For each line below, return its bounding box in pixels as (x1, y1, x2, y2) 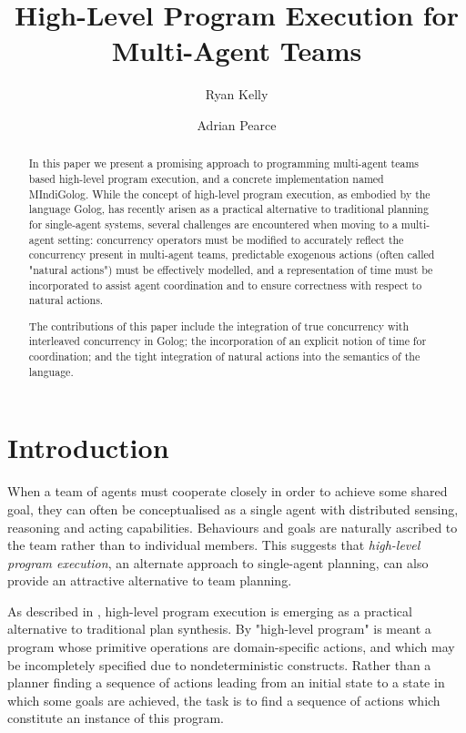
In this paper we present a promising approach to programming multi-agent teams (28, 156, 419, 171)
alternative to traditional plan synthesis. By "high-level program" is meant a (7, 619, 431, 638)
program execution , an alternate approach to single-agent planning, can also (7, 553, 429, 572)
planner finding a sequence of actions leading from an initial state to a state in (7, 673, 445, 692)
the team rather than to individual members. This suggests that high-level (7, 535, 420, 555)
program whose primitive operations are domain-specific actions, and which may (7, 637, 455, 657)
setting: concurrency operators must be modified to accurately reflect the (57, 231, 404, 247)
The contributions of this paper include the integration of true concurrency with (28, 318, 410, 333)
